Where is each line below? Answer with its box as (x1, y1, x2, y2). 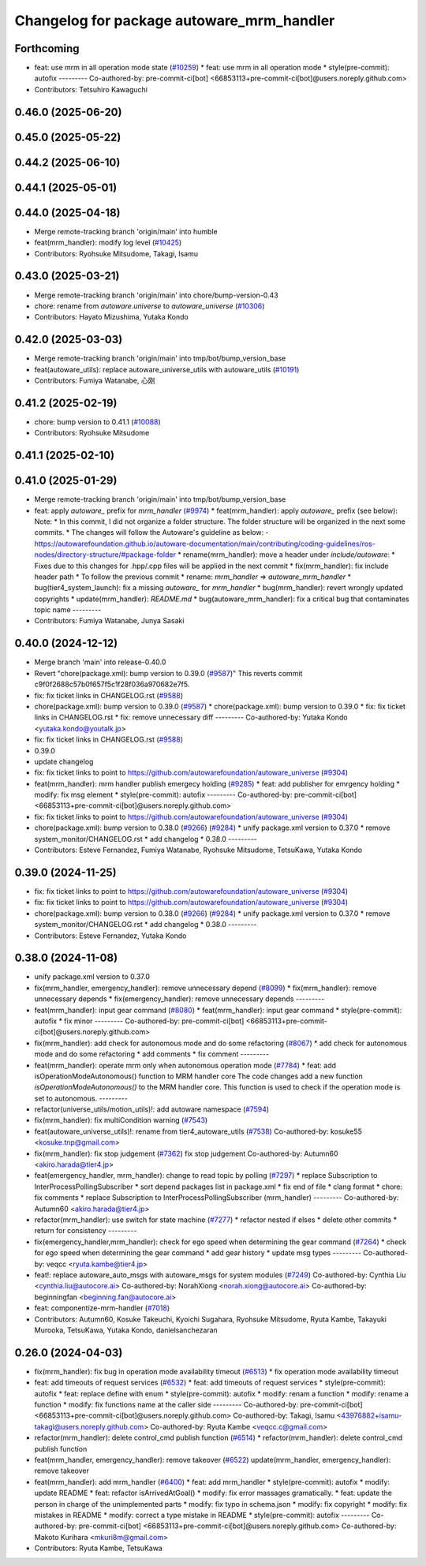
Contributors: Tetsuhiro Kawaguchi (34, 84, 148, 94)
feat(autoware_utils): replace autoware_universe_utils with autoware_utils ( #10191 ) (34, 364, 300, 374)
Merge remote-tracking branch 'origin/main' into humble (34, 226, 218, 236)
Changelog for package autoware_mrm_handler (14, 12, 335, 29)
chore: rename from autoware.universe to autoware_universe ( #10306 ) (34, 301, 265, 311)
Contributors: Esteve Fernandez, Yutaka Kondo (34, 931, 187, 940)
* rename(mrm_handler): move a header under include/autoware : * (177, 550, 396, 559)
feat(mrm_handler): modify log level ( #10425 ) (34, 237, 182, 248)
